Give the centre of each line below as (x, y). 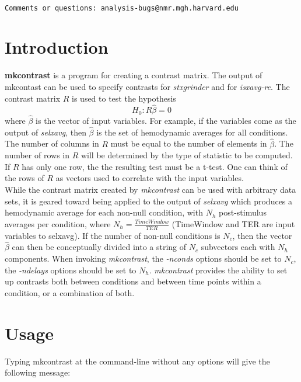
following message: (38, 372)
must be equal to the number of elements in (189, 143)
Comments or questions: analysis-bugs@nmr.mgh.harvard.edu (122, 8)
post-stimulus (243, 212)
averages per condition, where (58, 223)
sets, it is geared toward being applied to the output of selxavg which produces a (149, 201)
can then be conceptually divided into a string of (99, 247)
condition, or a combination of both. (70, 292)
